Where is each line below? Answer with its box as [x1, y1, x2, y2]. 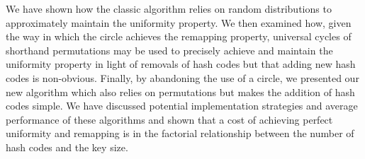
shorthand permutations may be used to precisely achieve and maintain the [6, 42, 333, 57]
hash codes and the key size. [6, 139, 128, 154]
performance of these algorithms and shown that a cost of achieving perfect [6, 112, 333, 126]
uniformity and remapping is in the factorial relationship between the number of [6, 126, 354, 141]
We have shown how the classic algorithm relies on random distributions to [6, 1, 332, 16]
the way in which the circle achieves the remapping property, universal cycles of [6, 29, 352, 44]
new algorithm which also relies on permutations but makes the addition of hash [6, 84, 355, 99]
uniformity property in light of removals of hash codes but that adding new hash [6, 57, 356, 71]
